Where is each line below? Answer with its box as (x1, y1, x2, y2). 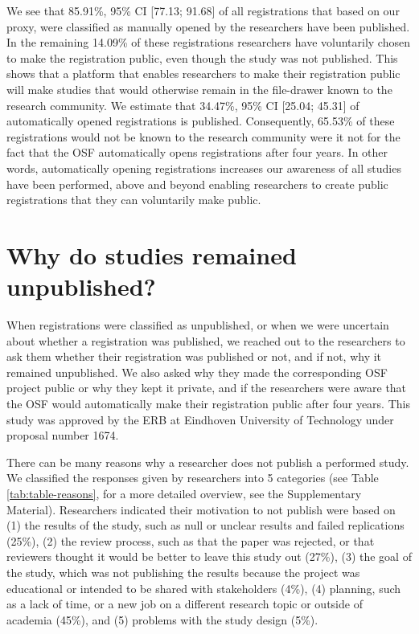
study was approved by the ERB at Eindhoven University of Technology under (6, 411, 394, 427)
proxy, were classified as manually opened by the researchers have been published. (6, 18, 410, 35)
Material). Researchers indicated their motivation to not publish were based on (6, 501, 396, 517)
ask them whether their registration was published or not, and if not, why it (6, 348, 382, 365)
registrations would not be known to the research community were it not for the (6, 128, 401, 145)
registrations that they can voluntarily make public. (6, 191, 261, 208)
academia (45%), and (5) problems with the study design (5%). (6, 611, 318, 628)
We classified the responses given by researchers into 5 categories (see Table (6, 469, 379, 486)
